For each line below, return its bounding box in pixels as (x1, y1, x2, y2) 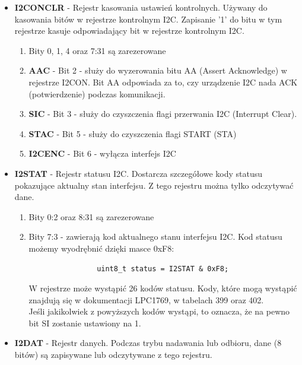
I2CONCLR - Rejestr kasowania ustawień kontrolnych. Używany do (14, 1, 268, 13)
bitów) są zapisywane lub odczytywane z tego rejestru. (14, 348, 212, 361)
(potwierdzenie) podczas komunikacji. (28, 87, 166, 100)
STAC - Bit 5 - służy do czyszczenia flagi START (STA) (28, 127, 237, 139)
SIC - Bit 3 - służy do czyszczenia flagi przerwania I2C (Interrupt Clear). (28, 107, 297, 120)
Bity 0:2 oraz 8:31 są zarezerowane (28, 210, 154, 223)
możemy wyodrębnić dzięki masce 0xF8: (28, 242, 174, 254)
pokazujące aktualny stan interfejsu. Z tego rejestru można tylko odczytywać (14, 179, 294, 191)
